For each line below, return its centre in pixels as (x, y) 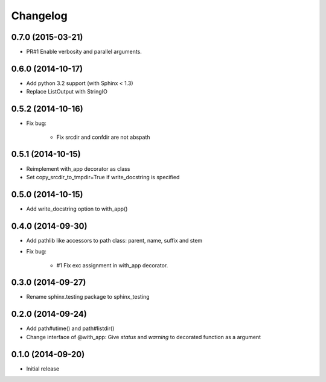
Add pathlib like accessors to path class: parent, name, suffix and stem (114, 240)
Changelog (39, 16)
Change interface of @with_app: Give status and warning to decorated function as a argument (144, 337)
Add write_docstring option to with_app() (77, 209)
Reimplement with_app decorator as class (78, 168)
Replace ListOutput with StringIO (67, 92)
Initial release (43, 369)
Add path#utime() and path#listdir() (70, 328)
